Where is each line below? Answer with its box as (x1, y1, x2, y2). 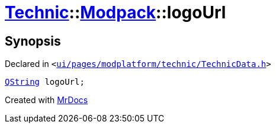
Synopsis (5, 33, 61, 49)
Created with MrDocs (5, 95, 88, 105)
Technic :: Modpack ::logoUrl (5, 2, 226, 23)
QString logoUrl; (5, 77, 85, 87)
